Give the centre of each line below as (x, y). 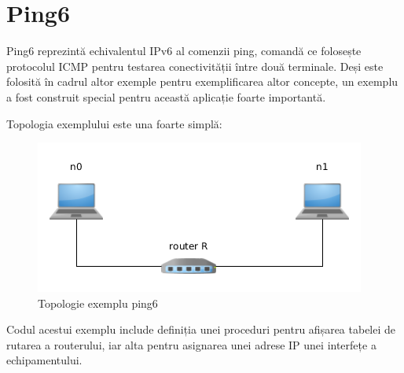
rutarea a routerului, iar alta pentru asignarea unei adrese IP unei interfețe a (191, 344)
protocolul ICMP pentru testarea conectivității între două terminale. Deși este (195, 66)
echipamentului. (44, 360)
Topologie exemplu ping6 (98, 303)
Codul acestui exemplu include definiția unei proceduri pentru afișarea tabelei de (201, 329)
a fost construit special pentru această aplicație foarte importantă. (166, 96)
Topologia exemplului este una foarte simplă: (114, 123)
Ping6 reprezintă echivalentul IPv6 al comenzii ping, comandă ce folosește (184, 51)
